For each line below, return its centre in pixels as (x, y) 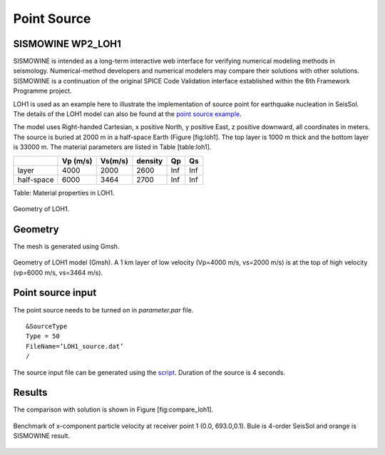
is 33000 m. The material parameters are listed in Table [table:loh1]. (112, 147)
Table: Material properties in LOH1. (64, 193)
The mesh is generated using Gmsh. (66, 246)
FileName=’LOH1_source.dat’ (75, 346)
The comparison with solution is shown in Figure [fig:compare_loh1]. (113, 409)
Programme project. (42, 91)
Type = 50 (43, 336)
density (150, 160)
